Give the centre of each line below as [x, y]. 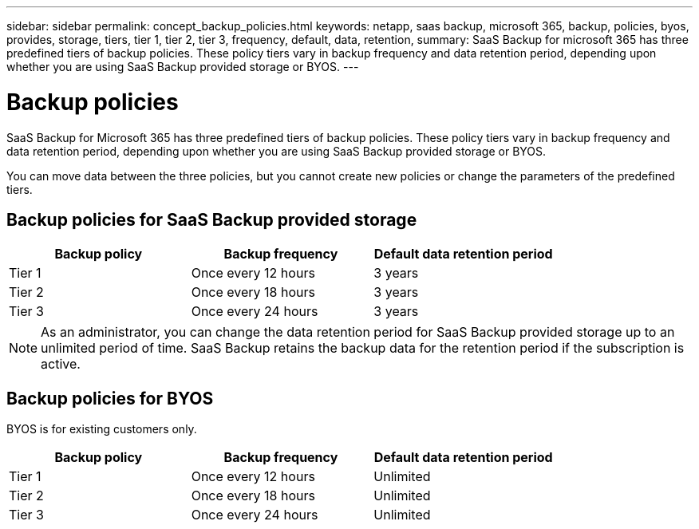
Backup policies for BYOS [110, 398]
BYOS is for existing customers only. [102, 429]
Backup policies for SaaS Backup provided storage [212, 219]
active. [61, 364]
